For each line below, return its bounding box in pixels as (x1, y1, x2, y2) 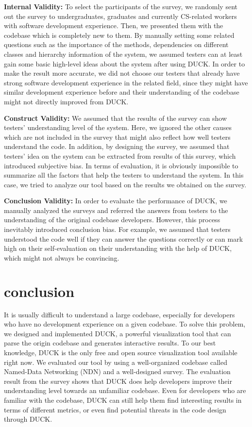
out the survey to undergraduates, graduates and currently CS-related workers (4, 11, 237, 21)
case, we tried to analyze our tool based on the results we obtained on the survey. (4, 179, 247, 189)
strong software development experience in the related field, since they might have (4, 77, 248, 87)
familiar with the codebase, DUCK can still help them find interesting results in (4, 394, 242, 405)
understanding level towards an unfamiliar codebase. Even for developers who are (4, 385, 246, 395)
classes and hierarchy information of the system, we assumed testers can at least (4, 49, 243, 59)
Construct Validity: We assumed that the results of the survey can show (4, 113, 227, 123)
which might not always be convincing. (4, 252, 119, 263)
